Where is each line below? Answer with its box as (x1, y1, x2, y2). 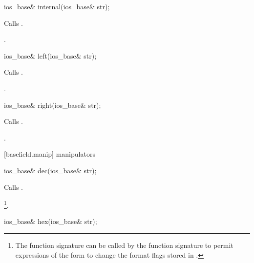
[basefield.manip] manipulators (4, 149, 95, 159)
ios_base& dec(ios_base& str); (4, 165, 97, 175)
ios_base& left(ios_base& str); (4, 50, 97, 61)
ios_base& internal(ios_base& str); (4, 1, 110, 11)
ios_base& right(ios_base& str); (4, 100, 101, 110)
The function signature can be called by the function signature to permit (15, 240, 233, 250)
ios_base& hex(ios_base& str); (4, 216, 97, 226)
